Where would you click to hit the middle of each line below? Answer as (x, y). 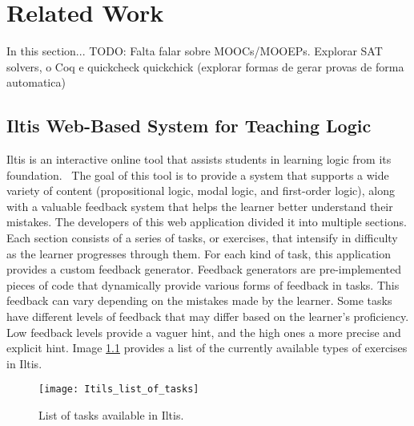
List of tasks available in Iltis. (111, 415)
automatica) (36, 82)
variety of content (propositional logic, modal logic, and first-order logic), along (201, 191)
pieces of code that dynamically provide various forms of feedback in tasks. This (203, 284)
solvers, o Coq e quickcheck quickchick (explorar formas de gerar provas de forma (205, 66)
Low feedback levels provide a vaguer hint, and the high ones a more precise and (204, 332)
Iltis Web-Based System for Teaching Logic (189, 126)
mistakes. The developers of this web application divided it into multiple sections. (207, 222)
